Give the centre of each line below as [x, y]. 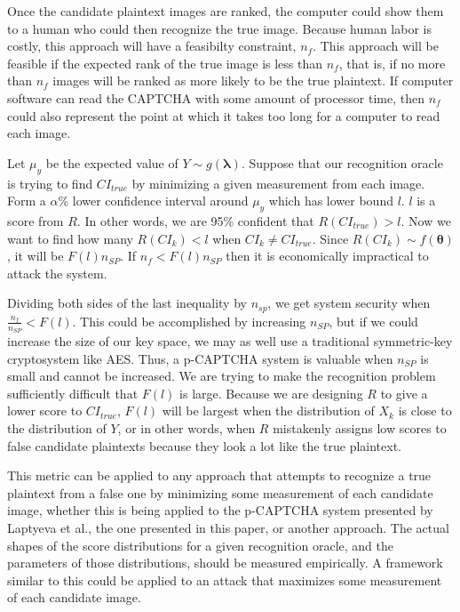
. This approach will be [376, 46]
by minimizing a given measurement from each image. [278, 183]
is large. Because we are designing [271, 393]
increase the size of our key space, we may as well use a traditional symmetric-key [230, 341]
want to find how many [70, 238]
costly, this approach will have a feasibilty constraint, [152, 46]
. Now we [426, 220]
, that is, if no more [392, 63]
